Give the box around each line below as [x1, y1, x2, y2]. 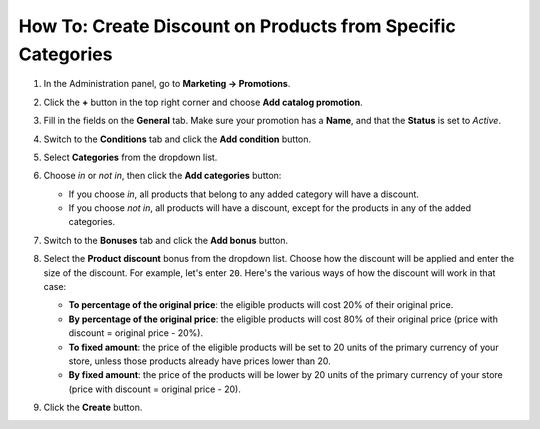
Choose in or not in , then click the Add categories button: [43, 170, 282, 182]
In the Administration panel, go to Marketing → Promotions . [43, 78, 291, 90]
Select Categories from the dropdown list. [43, 151, 218, 163]
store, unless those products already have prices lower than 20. [68, 355, 332, 367]
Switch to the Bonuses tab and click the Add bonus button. [43, 234, 289, 246]
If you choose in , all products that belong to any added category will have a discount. [68, 188, 420, 200]
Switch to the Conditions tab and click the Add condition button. [43, 133, 312, 145]
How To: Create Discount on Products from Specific [18, 15, 457, 37]
